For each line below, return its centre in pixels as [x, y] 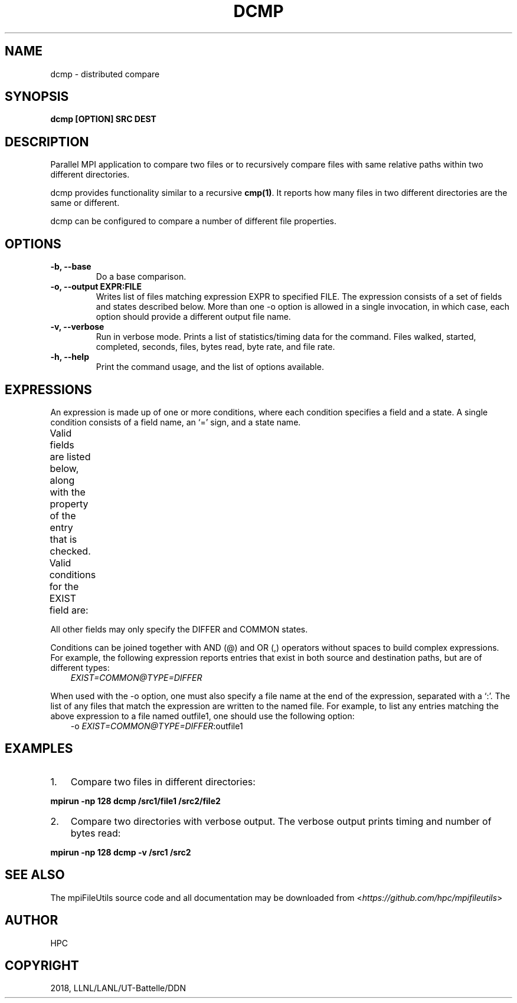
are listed [70, 456]
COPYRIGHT [42, 965]
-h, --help [70, 357]
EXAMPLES [39, 749]
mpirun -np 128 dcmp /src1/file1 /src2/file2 [135, 801]
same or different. [85, 203]
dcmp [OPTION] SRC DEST [103, 119]
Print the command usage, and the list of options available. [210, 367]
